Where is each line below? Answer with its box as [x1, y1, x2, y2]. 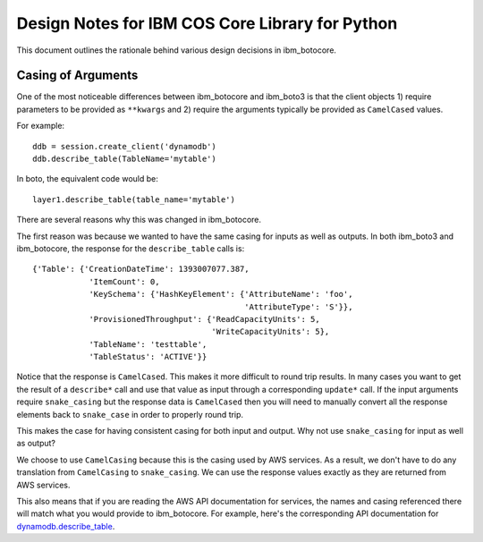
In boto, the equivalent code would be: [16, 174, 158, 184]
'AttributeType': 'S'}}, [244, 301, 353, 312]
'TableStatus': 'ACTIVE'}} [89, 351, 208, 362]
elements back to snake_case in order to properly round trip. [16, 409, 244, 419]
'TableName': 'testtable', [89, 339, 208, 349]
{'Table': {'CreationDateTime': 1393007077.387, [32, 264, 250, 275]
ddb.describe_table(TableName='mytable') [32, 154, 216, 165]
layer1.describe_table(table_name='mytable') [32, 194, 236, 205]
